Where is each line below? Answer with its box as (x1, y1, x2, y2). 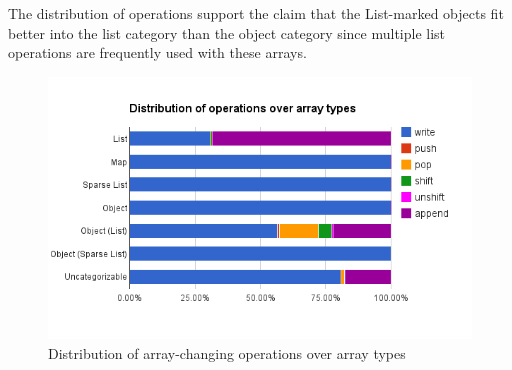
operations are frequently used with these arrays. (8, 42, 307, 63)
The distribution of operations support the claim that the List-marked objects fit (8, 3, 504, 23)
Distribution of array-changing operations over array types (48, 342, 406, 363)
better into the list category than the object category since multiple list (8, 22, 446, 43)
